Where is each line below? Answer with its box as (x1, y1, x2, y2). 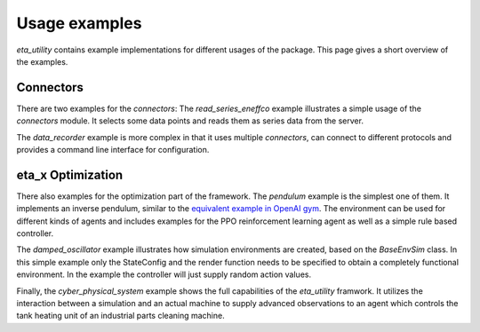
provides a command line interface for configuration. (16, 145, 210, 155)
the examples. (16, 56, 68, 67)
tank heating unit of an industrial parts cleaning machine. (16, 311, 226, 321)
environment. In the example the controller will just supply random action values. (16, 269, 311, 280)
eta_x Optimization (16, 167, 124, 182)
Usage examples (16, 13, 142, 33)
